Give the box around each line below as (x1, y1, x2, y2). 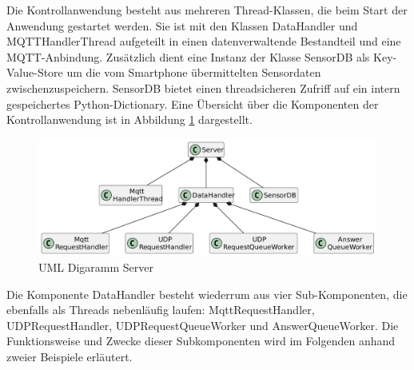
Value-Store (6, 64, 63, 81)
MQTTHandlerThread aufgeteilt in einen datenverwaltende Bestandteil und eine (6, 33, 401, 50)
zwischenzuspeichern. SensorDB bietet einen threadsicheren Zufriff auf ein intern (6, 79, 400, 96)
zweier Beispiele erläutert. (6, 348, 133, 364)
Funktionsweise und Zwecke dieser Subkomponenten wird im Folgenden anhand (6, 332, 396, 349)
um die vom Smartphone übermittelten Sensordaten (66, 64, 321, 81)
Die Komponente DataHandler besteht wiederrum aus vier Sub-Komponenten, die (6, 285, 408, 302)
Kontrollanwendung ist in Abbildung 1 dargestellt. (6, 111, 253, 128)
